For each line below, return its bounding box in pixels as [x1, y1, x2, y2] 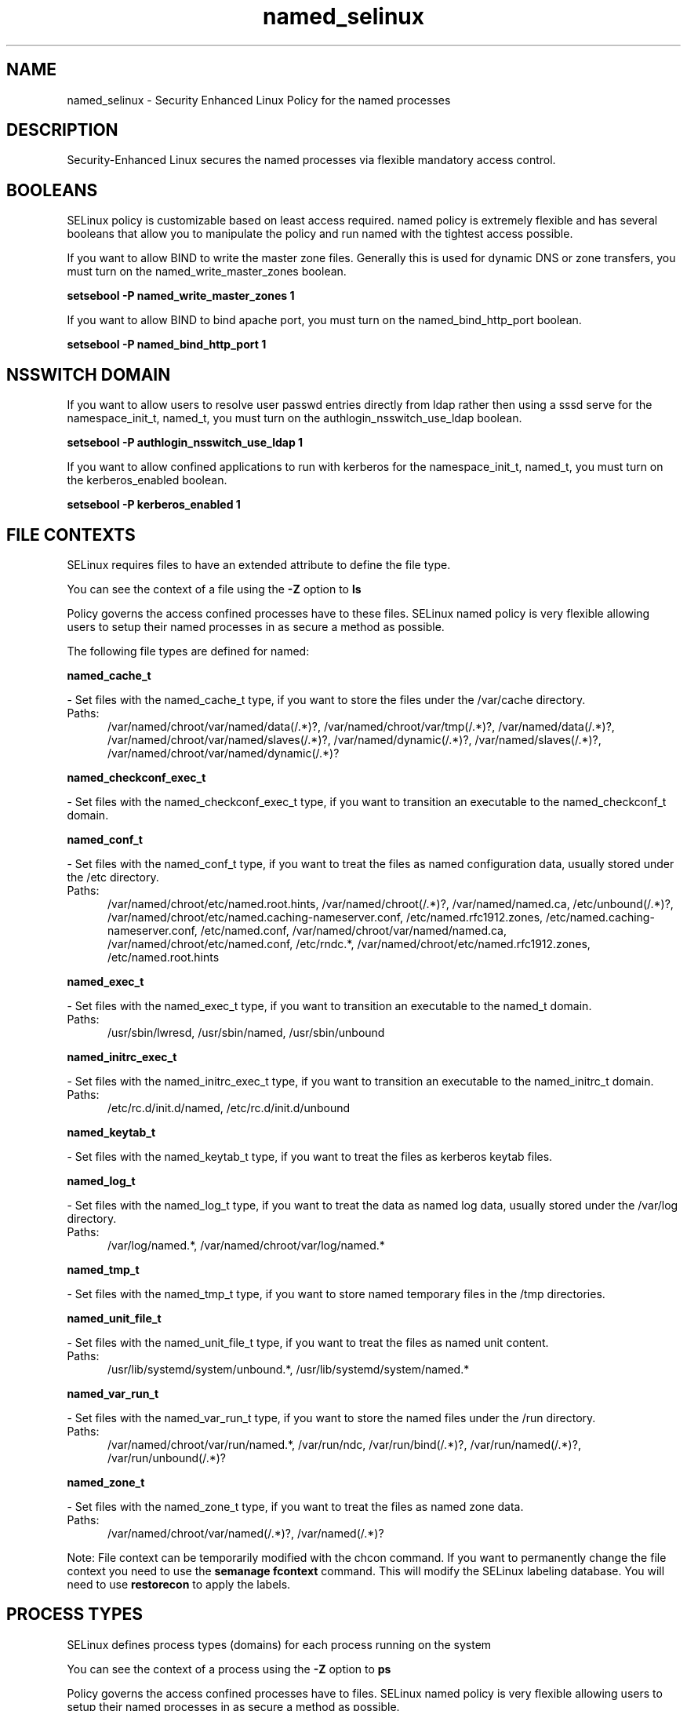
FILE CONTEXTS [6, 524, 136, 545]
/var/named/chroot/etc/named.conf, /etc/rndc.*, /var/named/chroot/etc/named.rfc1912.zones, [107, 936, 591, 950]
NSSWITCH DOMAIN [6, 364, 171, 385]
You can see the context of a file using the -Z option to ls [67, 582, 362, 596]
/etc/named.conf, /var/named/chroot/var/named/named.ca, [200, 923, 507, 937]
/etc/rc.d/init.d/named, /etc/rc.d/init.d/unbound [107, 1100, 351, 1115]
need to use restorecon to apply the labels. [67, 1577, 291, 1591]
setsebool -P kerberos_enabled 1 [67, 498, 241, 512]
